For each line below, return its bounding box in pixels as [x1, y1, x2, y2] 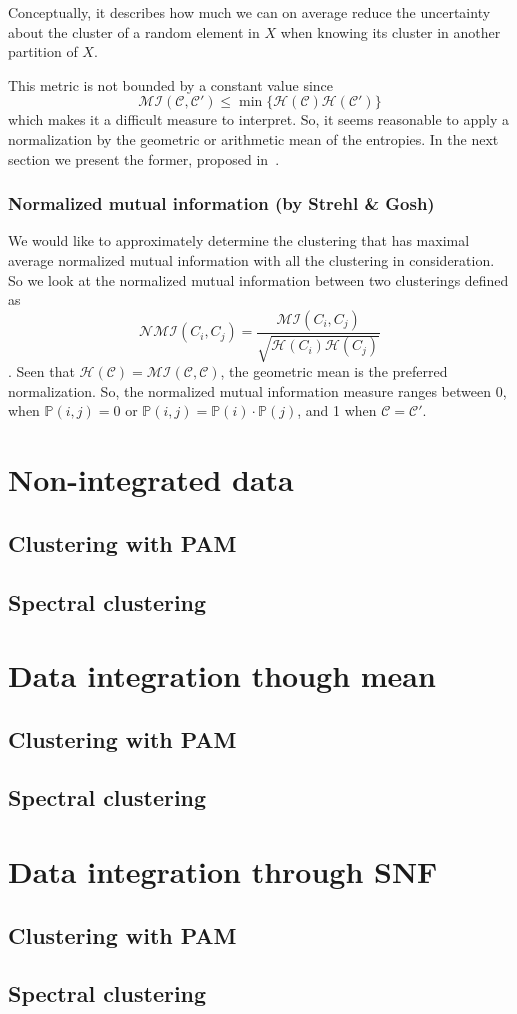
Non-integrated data [8, 459, 294, 500]
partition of [8, 41, 78, 62]
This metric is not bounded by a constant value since [8, 74, 334, 95]
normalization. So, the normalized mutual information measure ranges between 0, [8, 380, 507, 401]
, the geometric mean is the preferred [220, 361, 448, 382]
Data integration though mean [8, 655, 436, 696]
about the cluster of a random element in [8, 21, 260, 42]
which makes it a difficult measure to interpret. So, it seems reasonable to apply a [8, 109, 509, 130]
